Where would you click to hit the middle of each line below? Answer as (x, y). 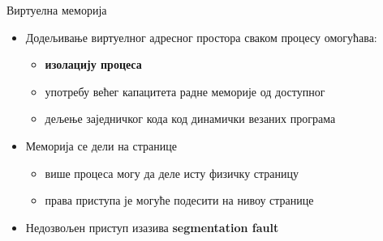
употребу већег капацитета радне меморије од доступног (185, 91)
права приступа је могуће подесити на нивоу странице (179, 200)
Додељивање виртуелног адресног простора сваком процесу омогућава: (201, 37)
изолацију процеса (93, 64)
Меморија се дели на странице (101, 145)
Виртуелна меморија (57, 10)
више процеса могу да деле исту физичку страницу (172, 173)
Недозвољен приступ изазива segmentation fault (152, 227)
